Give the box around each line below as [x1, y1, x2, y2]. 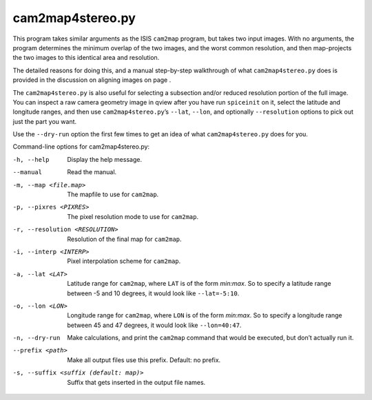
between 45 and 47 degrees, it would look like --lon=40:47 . [67, 321, 242, 329]
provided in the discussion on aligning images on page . [12, 76, 172, 84]
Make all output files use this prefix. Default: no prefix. [67, 355, 221, 364]
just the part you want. [12, 117, 77, 125]
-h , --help [12, 156, 50, 163]
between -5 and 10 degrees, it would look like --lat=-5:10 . [67, 289, 240, 297]
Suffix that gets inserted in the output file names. [67, 378, 206, 386]
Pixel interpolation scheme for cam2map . [67, 257, 181, 265]
